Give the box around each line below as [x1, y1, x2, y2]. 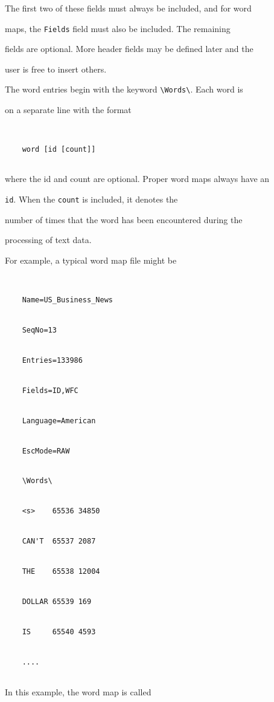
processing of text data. [5, 233, 92, 246]
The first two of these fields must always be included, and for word [5, 2, 252, 14]
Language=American [22, 416, 96, 425]
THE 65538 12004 [22, 567, 100, 576]
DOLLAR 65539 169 [22, 597, 92, 606]
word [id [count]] [22, 145, 96, 154]
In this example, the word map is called [5, 685, 151, 698]
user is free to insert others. [5, 62, 107, 75]
